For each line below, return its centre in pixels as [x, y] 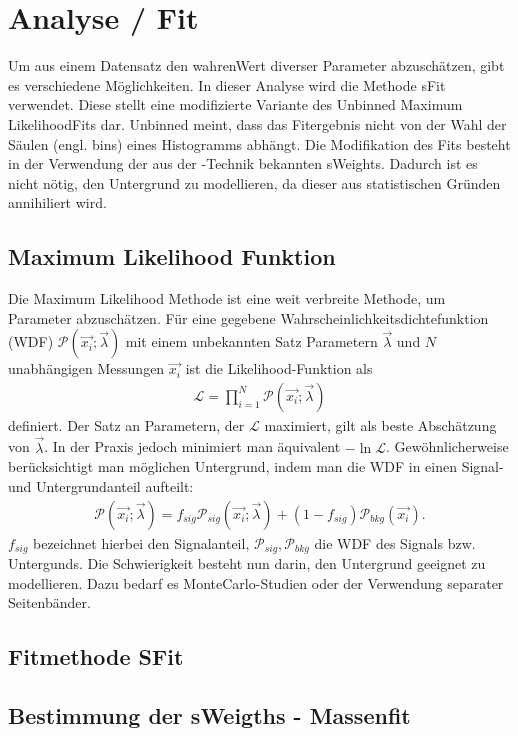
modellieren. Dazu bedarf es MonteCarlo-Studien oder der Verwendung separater [256, 582]
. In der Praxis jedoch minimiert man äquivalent [192, 446]
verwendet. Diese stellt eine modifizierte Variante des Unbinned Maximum [235, 104]
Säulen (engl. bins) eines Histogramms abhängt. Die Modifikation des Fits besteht [259, 143]
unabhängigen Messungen [86, 368]
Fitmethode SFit [96, 656]
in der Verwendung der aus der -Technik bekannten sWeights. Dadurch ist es [243, 163]
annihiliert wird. [57, 202]
